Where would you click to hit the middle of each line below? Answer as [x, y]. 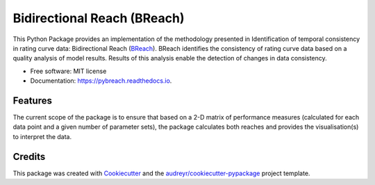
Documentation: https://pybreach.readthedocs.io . [101, 81]
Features [32, 100]
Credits [29, 156]
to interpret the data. [42, 136]
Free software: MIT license [68, 71]
